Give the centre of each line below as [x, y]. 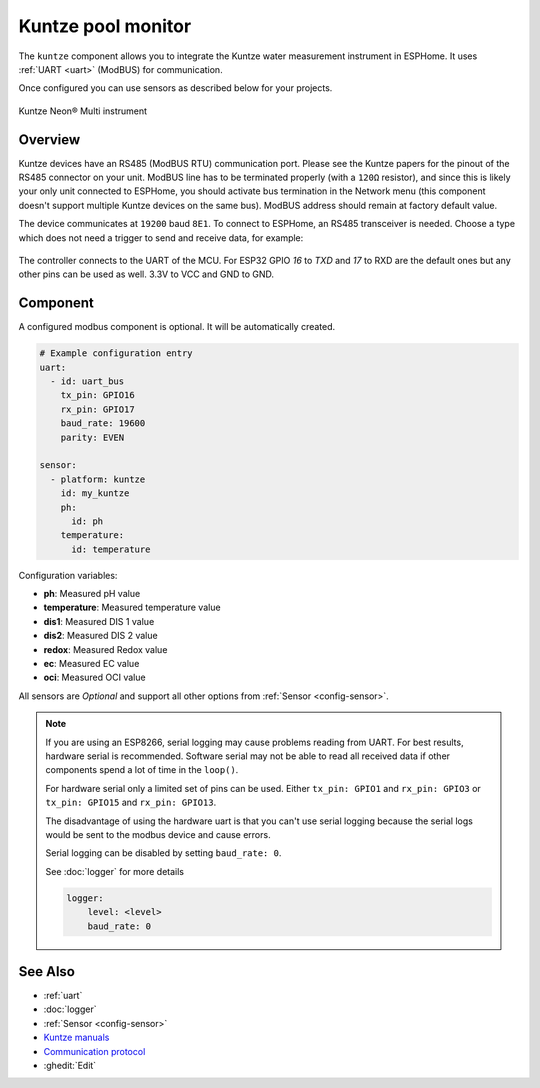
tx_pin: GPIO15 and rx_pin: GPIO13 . [131, 802]
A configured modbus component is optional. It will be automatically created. [177, 327]
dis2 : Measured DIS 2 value [101, 636]
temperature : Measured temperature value [132, 607]
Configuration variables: [68, 575]
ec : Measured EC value [91, 664]
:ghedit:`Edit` [70, 1065]
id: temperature [111, 549]
